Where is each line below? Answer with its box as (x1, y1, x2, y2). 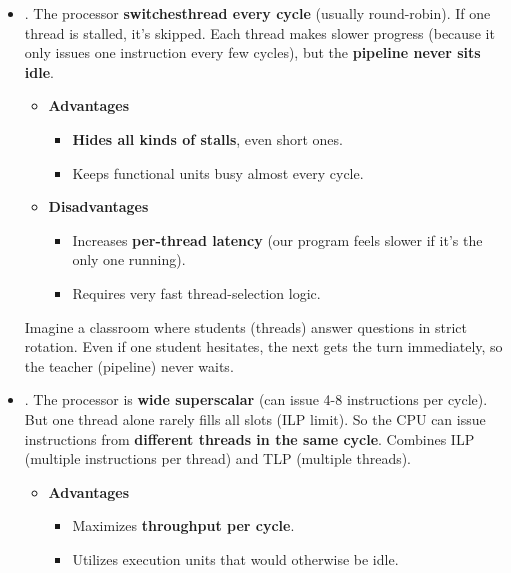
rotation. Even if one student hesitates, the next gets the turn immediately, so (24, 336, 503, 357)
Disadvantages (48, 196, 149, 217)
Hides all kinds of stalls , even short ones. (72, 128, 343, 149)
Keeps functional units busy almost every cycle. (72, 162, 364, 183)
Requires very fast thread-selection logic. (72, 282, 321, 303)
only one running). (72, 249, 186, 270)
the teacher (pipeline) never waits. (24, 355, 234, 376)
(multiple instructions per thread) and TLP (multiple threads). (24, 448, 412, 469)
